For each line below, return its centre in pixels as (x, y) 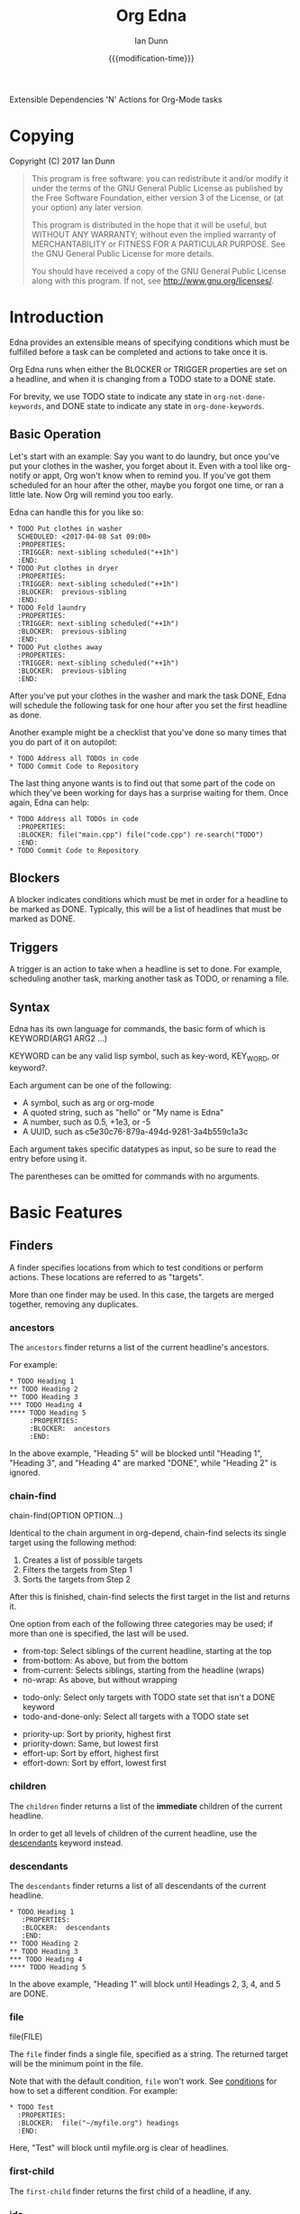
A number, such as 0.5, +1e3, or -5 (86, 1122)
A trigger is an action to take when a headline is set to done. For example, (145, 969)
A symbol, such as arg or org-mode (88, 1102)
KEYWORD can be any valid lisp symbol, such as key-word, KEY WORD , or (145, 1057)
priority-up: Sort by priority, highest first (96, 1734)
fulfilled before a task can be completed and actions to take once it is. (139, 351)
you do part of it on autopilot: (64, 742)
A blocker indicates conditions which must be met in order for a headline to (149, 900)
